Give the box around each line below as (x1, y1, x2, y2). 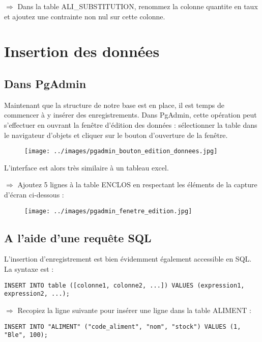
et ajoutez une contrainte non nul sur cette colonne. (4, 11, 165, 21)
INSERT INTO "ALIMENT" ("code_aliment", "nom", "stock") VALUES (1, (4, 323, 241, 330)
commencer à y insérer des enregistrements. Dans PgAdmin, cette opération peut (4, 109, 257, 120)
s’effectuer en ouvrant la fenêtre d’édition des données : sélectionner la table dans (4, 119, 257, 130)
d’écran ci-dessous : (4, 189, 64, 199)
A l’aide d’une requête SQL (4, 230, 152, 245)
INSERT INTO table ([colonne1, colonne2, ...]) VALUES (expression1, (4, 281, 245, 289)
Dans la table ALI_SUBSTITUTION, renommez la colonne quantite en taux (17, 1, 258, 11)
